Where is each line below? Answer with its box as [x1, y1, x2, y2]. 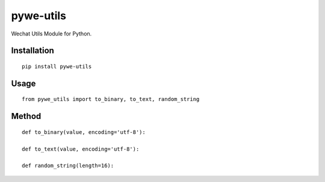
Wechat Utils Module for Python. [11, 30, 92, 37]
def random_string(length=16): [22, 162, 114, 169]
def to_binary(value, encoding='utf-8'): [22, 129, 146, 135]
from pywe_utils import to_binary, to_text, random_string [22, 96, 200, 103]
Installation [11, 46, 54, 56]
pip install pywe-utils [22, 63, 92, 70]
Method [11, 111, 42, 121]
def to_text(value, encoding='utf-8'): [22, 145, 140, 153]
